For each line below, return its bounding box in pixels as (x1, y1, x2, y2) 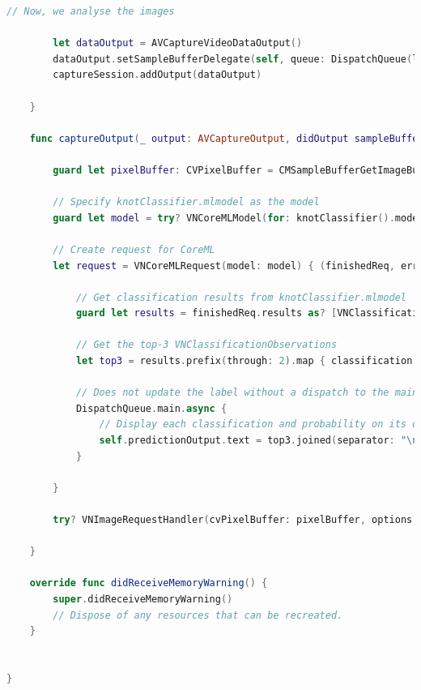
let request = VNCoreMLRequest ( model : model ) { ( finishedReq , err (53, 259, 419, 272)
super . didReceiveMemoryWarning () (53, 593, 233, 605)
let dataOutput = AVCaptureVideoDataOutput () (53, 37, 303, 49)
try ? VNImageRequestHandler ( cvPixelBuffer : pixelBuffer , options (53, 514, 413, 525)
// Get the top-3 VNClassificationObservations (75, 339, 338, 351)
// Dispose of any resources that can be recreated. (53, 609, 343, 621)
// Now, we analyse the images (6, 6, 175, 17)
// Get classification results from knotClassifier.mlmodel (75, 291, 406, 303)
